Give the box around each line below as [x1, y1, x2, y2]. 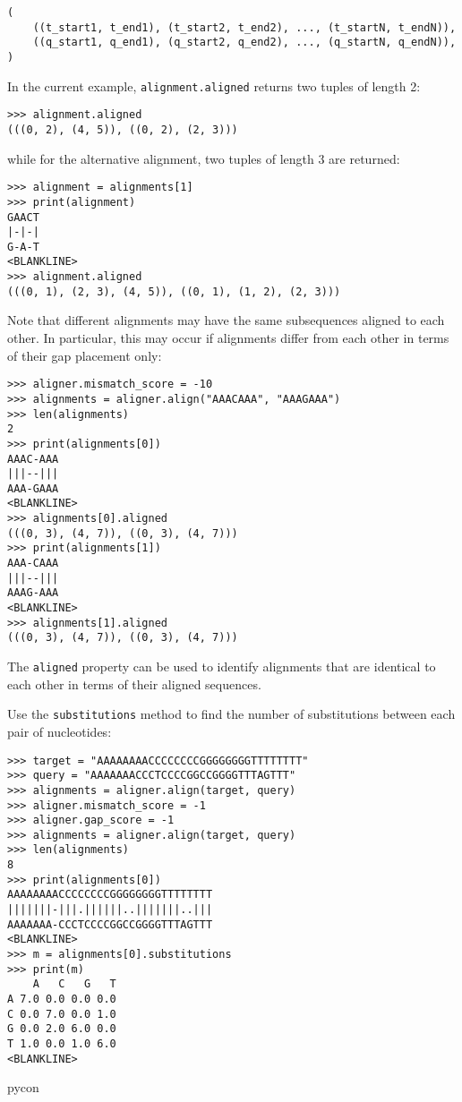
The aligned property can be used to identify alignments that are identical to [7, 657, 436, 676]
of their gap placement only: [7, 346, 162, 364]
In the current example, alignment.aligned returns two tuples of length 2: [7, 76, 421, 95]
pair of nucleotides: [7, 722, 112, 740]
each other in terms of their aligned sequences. [7, 674, 261, 693]
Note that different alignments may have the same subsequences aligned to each [7, 311, 445, 329]
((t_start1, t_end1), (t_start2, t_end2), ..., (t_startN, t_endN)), [32, 21, 457, 34]
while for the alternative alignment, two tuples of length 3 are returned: [7, 149, 400, 167]
